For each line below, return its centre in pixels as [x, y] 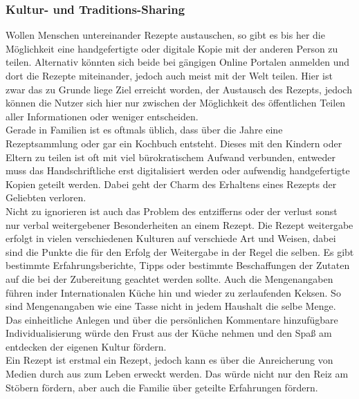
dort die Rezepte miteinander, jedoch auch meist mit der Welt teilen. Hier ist [169, 75]
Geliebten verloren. [46, 197]
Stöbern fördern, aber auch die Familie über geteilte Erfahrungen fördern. [162, 387]
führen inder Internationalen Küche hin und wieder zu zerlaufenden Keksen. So [173, 292]
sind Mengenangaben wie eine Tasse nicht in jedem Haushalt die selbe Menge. [171, 306]
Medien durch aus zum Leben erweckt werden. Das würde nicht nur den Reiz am [177, 374]
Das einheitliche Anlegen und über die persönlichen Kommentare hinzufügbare [172, 319]
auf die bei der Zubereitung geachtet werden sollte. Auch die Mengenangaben [169, 278]
